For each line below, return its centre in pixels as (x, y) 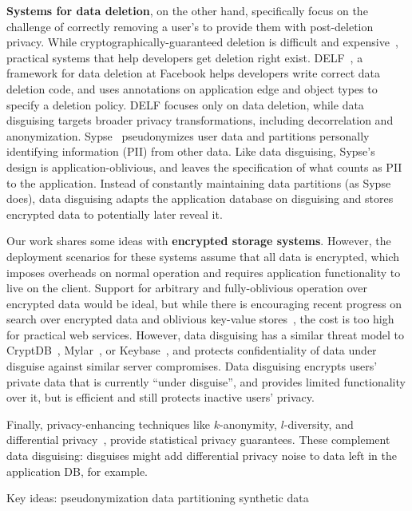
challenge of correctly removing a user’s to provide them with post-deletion (190, 26)
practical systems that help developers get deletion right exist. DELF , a (185, 57)
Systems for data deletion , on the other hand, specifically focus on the (187, 10)
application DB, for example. (77, 471)
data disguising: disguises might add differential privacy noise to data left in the (202, 456)
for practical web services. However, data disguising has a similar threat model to (206, 334)
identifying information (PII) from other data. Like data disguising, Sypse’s (191, 151)
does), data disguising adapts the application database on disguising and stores (200, 198)
